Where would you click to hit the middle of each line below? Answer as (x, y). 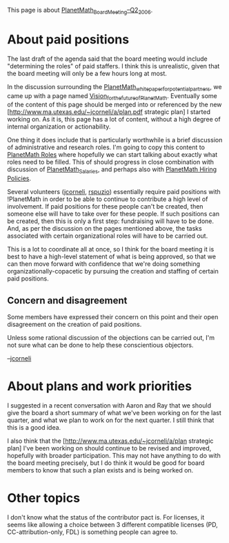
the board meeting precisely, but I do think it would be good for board (106, 463)
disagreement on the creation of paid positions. (74, 324)
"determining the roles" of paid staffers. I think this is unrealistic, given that (113, 66)
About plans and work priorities (99, 387)
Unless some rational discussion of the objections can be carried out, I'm (111, 337)
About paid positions (68, 39)
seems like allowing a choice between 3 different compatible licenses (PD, (113, 524)
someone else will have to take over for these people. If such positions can (113, 214)
